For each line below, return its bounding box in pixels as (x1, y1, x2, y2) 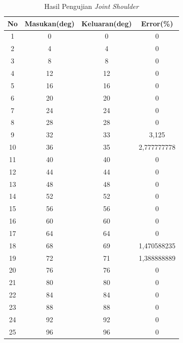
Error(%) (141, 18, 173, 28)
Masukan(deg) (24, 18, 75, 28)
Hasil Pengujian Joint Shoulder (44, 1, 139, 11)
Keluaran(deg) (81, 18, 132, 28)
